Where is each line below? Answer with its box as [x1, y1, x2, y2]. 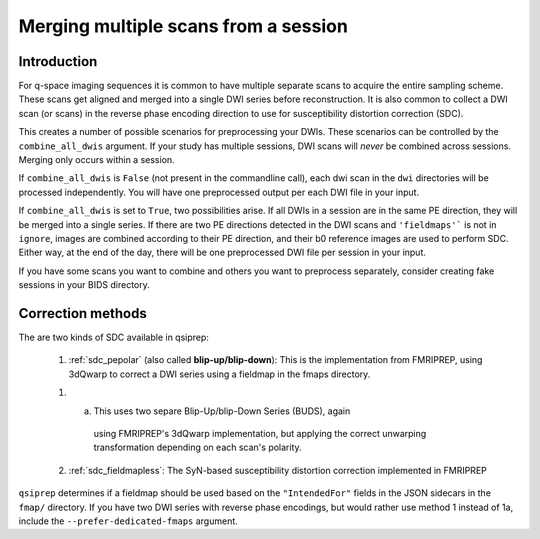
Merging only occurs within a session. [18, 154, 175, 166]
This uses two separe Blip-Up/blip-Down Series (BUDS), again [93, 405, 351, 417]
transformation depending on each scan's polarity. [93, 441, 302, 454]
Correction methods [18, 305, 147, 322]
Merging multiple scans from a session [18, 15, 349, 37]
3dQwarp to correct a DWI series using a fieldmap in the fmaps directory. [68, 368, 371, 380]
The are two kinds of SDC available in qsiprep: [18, 331, 210, 344]
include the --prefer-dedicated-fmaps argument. [18, 515, 239, 527]
